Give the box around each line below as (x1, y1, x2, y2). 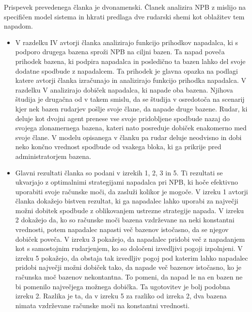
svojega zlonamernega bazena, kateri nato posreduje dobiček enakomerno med (15, 123, 247, 133)
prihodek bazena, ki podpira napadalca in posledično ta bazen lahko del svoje (15, 56, 246, 66)
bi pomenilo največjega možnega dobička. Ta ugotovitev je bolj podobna (15, 281, 230, 291)
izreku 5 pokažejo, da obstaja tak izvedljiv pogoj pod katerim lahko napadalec (15, 252, 248, 263)
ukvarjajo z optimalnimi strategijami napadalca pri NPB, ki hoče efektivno (15, 177, 238, 187)
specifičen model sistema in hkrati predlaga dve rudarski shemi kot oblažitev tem (4, 11, 245, 21)
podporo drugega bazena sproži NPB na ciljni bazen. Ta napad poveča (15, 47, 225, 57)
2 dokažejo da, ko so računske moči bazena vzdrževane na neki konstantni (15, 215, 235, 225)
